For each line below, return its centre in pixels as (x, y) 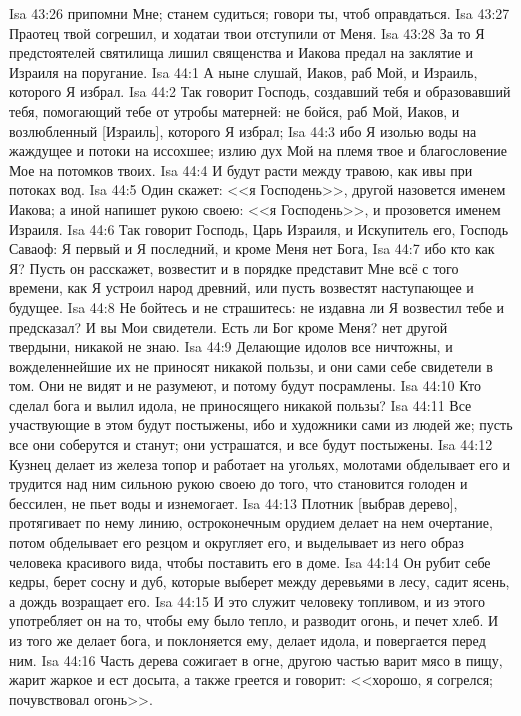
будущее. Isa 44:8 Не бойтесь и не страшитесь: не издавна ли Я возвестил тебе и (257, 306)
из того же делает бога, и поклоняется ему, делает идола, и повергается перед (247, 640)
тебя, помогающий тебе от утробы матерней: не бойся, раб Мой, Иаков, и (234, 110)
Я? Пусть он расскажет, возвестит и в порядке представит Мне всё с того (234, 267)
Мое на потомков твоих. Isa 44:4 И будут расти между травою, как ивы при (241, 169)
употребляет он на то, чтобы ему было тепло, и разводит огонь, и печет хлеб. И (254, 620)
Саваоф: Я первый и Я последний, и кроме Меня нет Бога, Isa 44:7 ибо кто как (252, 248)
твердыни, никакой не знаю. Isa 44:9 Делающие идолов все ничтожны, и (231, 346)
